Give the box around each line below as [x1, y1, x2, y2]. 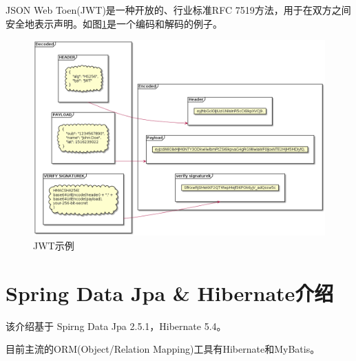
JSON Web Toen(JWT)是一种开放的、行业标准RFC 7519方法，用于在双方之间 [6, 3, 351, 17]
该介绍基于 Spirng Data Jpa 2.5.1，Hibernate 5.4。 [6, 318, 227, 333]
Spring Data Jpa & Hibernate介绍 [6, 278, 334, 307]
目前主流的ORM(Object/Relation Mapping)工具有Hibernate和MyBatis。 [6, 342, 320, 356]
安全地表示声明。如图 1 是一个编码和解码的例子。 [6, 16, 222, 30]
